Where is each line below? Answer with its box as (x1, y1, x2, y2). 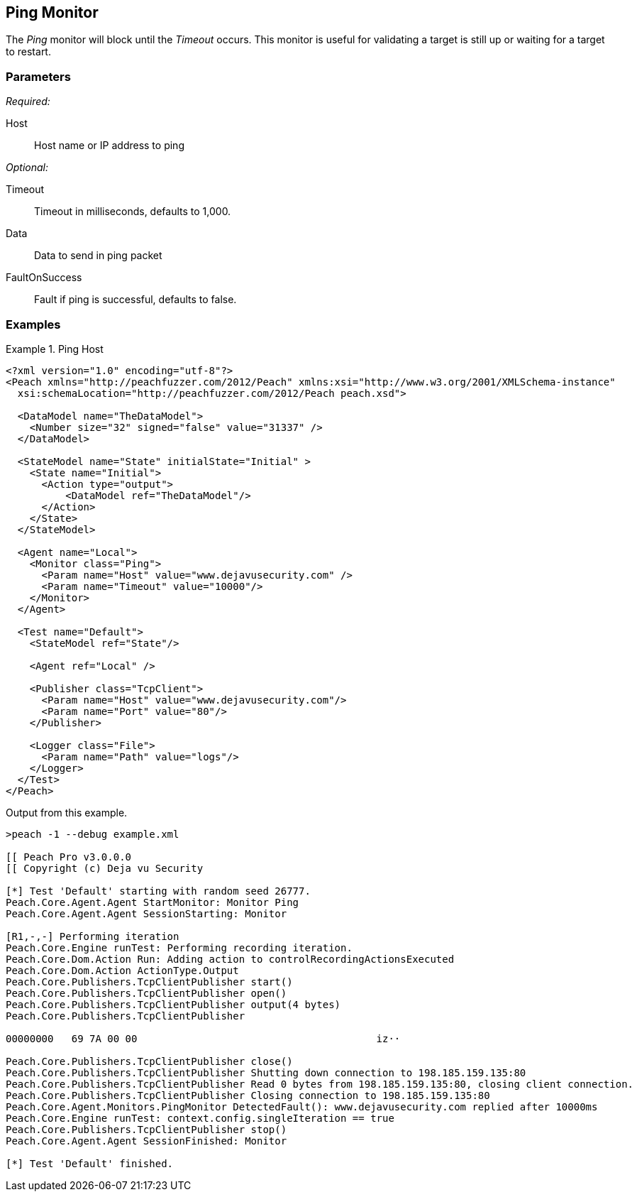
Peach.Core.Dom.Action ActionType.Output (6, 964, 239, 976)
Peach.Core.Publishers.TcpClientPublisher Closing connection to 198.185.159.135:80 (6, 1089, 490, 1101)
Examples (6, 317, 61, 332)
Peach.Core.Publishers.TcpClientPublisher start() (6, 975, 293, 988)
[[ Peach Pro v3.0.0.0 (6, 851, 132, 863)
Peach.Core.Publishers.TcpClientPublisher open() (6, 987, 287, 999)
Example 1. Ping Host (6, 342, 104, 355)
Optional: (6, 161, 48, 174)
